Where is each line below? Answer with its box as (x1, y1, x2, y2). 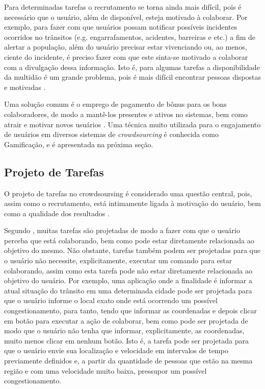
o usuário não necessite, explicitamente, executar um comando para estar (4, 255, 232, 266)
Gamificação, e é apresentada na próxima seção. (4, 139, 153, 149)
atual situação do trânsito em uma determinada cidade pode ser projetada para (4, 285, 252, 295)
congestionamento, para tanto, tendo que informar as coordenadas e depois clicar (4, 305, 257, 316)
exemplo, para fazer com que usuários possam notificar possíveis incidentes (4, 21, 237, 32)
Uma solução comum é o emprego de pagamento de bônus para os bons (4, 99, 227, 109)
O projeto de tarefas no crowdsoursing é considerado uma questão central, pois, (4, 188, 252, 198)
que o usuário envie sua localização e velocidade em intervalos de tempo (4, 345, 228, 356)
